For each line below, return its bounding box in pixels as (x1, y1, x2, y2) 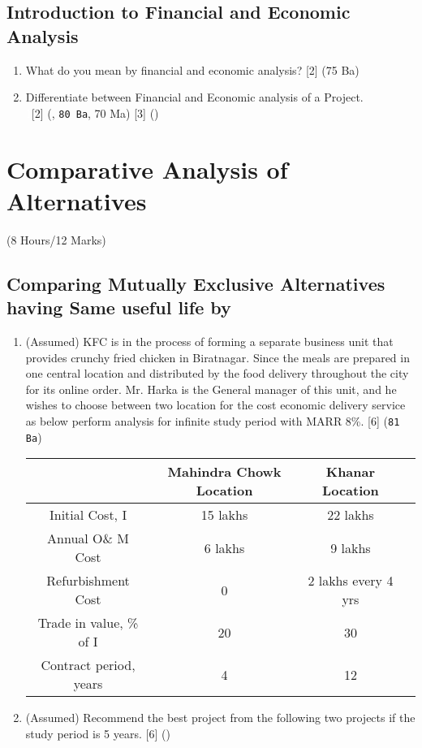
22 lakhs (327, 505, 374, 525)
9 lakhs (330, 538, 371, 557)
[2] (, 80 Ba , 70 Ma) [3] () (31, 104, 159, 121)
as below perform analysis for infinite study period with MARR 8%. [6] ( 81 (25, 412, 400, 429)
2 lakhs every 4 (308, 571, 394, 590)
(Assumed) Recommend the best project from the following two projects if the (25, 709, 416, 726)
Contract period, (41, 655, 136, 675)
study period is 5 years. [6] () (25, 724, 170, 742)
